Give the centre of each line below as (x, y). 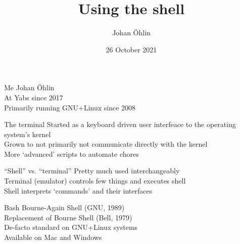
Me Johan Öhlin (29, 87)
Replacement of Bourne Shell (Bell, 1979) (68, 217)
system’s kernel (28, 134)
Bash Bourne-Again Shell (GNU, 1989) (64, 207)
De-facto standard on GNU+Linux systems (71, 227)
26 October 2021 (131, 49)
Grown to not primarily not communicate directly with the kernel (106, 144)
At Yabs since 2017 (34, 97)
